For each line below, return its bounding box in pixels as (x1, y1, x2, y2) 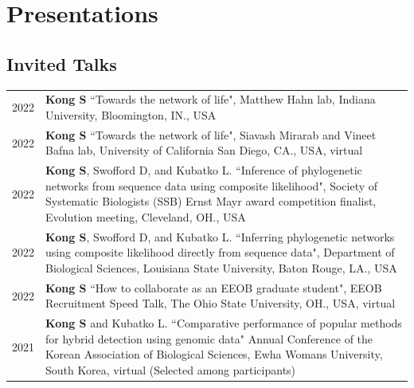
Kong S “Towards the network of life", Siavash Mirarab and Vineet (45, 126, 377, 143)
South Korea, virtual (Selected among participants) (45, 362, 296, 378)
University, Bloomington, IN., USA (45, 106, 217, 123)
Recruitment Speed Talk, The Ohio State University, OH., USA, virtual (45, 295, 396, 312)
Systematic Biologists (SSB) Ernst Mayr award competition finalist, (45, 193, 377, 210)
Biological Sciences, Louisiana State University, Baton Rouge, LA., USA (45, 260, 397, 276)
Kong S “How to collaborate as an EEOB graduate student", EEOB (45, 279, 382, 296)
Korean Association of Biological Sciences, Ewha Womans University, (45, 346, 383, 363)
